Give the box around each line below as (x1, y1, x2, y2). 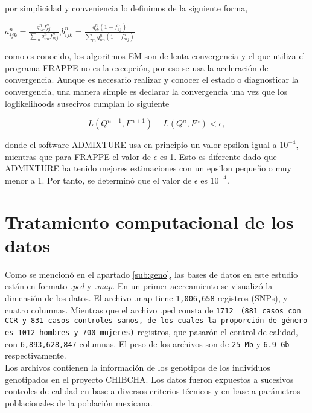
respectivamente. (5, 349, 66, 362)
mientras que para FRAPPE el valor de (5, 150, 151, 162)
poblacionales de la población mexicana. (5, 396, 153, 409)
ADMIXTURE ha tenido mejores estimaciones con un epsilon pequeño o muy (5, 162, 291, 174)
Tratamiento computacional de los (5, 209, 294, 234)
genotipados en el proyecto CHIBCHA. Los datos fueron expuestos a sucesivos (5, 373, 294, 385)
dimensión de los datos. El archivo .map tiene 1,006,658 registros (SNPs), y (5, 292, 288, 304)
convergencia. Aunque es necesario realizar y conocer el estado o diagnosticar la (5, 73, 299, 86)
